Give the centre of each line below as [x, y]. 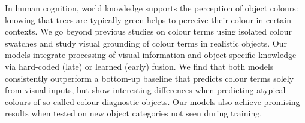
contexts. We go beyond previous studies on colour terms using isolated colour [149, 31]
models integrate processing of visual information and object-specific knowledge [151, 55]
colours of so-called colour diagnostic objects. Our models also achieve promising [152, 101]
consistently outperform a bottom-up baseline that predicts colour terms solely [150, 78]
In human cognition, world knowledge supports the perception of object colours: [152, 8]
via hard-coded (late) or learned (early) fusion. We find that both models [139, 66]
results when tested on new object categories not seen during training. [134, 113]
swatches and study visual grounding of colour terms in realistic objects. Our [146, 43]
